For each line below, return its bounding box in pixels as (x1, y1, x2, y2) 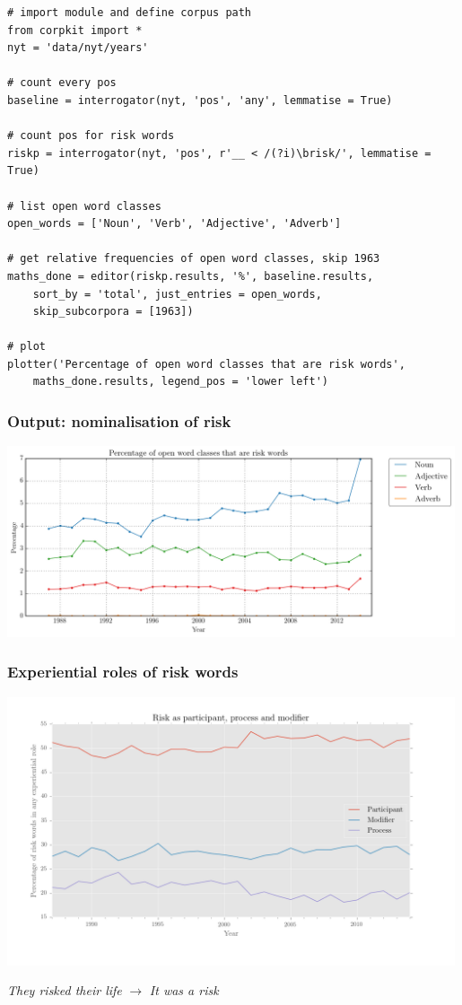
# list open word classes (7, 199, 161, 213)
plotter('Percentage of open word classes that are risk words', (7, 357, 405, 371)
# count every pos (7, 76, 117, 90)
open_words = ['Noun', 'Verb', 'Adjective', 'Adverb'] (7, 217, 342, 231)
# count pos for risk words (7, 129, 175, 143)
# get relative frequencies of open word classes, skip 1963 (7, 252, 380, 266)
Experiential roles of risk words (7, 660, 239, 683)
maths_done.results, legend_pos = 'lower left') (32, 375, 328, 389)
